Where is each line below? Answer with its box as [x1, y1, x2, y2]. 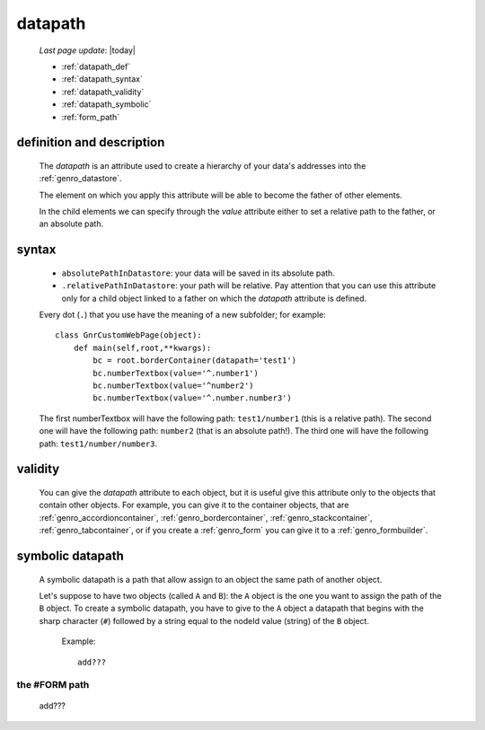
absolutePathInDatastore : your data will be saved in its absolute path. [61, 268, 336, 278]
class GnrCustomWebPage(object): [55, 330, 202, 340]
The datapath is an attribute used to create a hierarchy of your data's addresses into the [39, 160, 366, 171]
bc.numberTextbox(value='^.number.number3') [93, 393, 292, 403]
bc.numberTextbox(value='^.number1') [93, 368, 260, 378]
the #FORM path [16, 679, 90, 691]
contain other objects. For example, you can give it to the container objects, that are [39, 499, 349, 511]
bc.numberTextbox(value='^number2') [93, 381, 255, 391]
